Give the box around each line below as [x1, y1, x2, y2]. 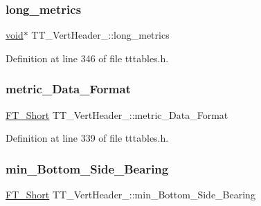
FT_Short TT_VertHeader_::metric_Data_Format [6, 107, 228, 122]
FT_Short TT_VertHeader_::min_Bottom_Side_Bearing [6, 187, 255, 202]
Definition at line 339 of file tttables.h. [6, 131, 169, 145]
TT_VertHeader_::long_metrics [31, 28, 170, 42]
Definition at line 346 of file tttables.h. [6, 50, 169, 65]
